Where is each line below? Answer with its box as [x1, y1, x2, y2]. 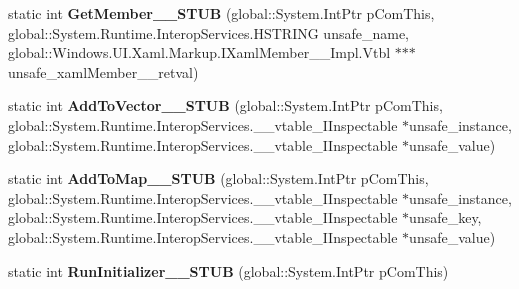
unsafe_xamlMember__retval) [8, 61, 199, 82]
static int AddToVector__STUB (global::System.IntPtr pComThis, [8, 95, 443, 116]
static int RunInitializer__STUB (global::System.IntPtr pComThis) [8, 260, 449, 281]
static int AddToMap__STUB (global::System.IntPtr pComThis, [8, 168, 429, 189]
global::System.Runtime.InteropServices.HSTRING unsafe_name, [8, 22, 409, 43]
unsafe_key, [409, 207, 482, 228]
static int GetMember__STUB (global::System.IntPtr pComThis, [8, 3, 435, 23]
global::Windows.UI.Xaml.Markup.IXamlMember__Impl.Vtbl [8, 42, 391, 63]
